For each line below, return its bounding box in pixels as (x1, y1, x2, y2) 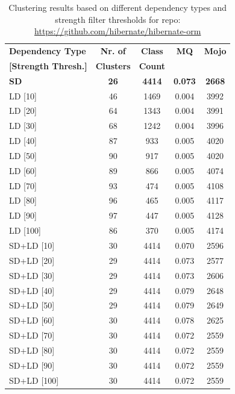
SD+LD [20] (9, 254, 55, 266)
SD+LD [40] (9, 284, 55, 296)
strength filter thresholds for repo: (55, 13, 181, 25)
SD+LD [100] (9, 374, 59, 386)
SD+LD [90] (9, 358, 55, 371)
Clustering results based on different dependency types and (8, 1, 227, 13)
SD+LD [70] (9, 329, 55, 342)
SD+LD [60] (9, 314, 55, 327)
